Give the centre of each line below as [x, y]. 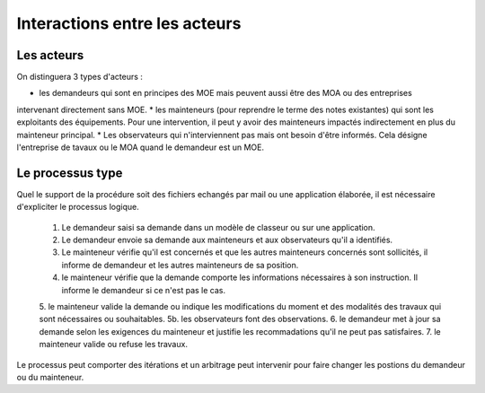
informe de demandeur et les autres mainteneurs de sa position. [180, 265]
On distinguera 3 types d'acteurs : [80, 77]
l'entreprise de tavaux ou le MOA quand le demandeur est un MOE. [141, 147]
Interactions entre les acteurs [129, 23]
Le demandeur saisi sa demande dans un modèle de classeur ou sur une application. [219, 227]
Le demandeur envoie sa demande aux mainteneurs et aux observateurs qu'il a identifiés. [227, 240]
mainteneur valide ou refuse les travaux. [114, 345]
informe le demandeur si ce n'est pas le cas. [144, 290]
